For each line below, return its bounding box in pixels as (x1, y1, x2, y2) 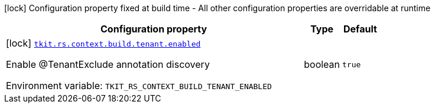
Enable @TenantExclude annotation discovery (6, 58, 210, 70)
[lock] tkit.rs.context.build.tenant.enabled (6, 37, 201, 49)
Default (343, 23, 377, 35)
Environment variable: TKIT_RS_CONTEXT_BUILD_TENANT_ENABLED (6, 80, 272, 91)
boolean (304, 58, 340, 70)
